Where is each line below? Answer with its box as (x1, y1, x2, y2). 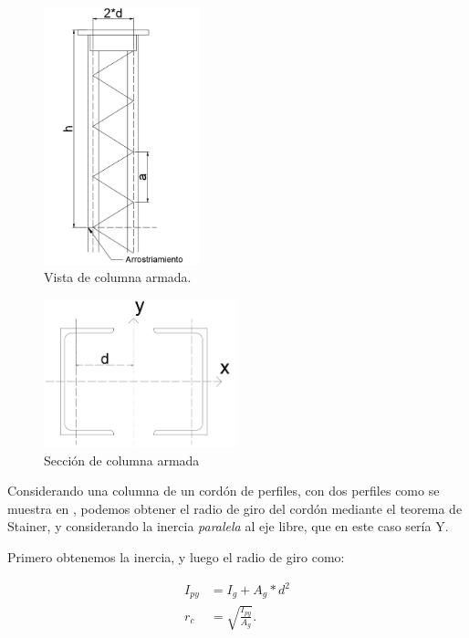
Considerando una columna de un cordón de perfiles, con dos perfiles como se (7, 481, 440, 500)
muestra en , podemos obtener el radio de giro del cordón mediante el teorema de (7, 498, 463, 518)
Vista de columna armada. (44, 267, 192, 287)
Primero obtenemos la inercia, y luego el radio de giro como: (7, 547, 345, 566)
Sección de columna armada (44, 450, 200, 469)
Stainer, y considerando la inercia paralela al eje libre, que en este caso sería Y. (7, 517, 449, 536)
